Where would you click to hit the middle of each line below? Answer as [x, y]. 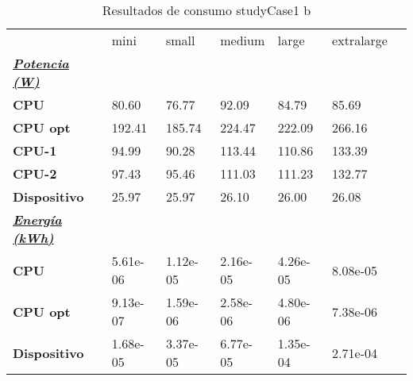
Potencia [41, 63]
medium [243, 40]
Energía [37, 219]
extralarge [360, 40]
